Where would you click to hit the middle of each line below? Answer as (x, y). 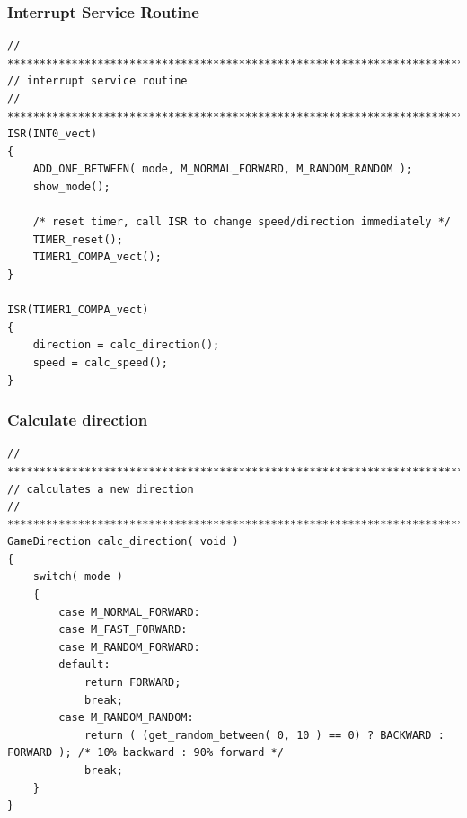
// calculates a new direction (101, 489)
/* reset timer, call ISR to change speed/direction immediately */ (242, 222)
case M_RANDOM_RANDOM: (126, 718)
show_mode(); (71, 186)
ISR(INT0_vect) (53, 134)
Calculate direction (78, 420)
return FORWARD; (132, 683)
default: (84, 665)
